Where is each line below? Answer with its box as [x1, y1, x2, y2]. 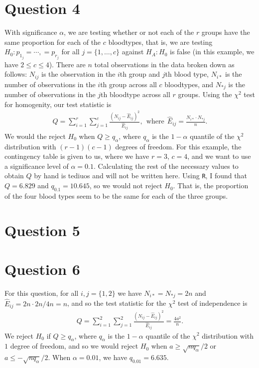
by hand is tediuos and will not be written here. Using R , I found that [34, 170, 247, 181]
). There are [49, 59, 86, 69]
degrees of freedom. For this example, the [115, 141, 242, 151]
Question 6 [4, 259, 80, 279]
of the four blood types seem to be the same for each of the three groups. [4, 190, 228, 201]
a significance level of [4, 160, 69, 171]
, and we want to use [187, 151, 251, 161]
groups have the [201, 27, 250, 37]
